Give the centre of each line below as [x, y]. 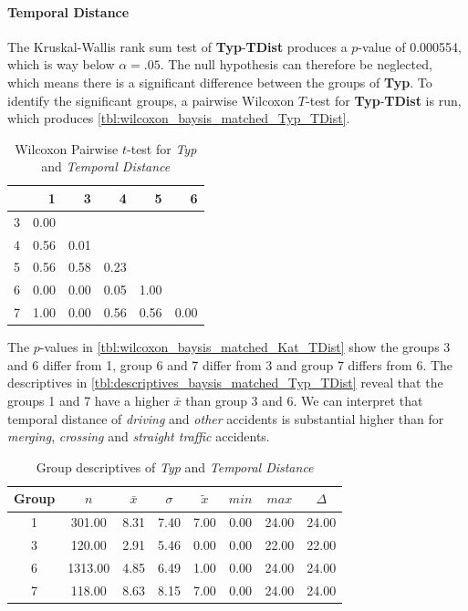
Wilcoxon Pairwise [67, 148]
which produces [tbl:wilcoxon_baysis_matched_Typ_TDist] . [179, 118]
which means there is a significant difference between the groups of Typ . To [220, 82]
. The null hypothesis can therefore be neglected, [296, 64]
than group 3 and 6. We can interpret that [304, 401]
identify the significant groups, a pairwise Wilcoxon [151, 100]
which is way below [61, 64]
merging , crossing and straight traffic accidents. [139, 436]
